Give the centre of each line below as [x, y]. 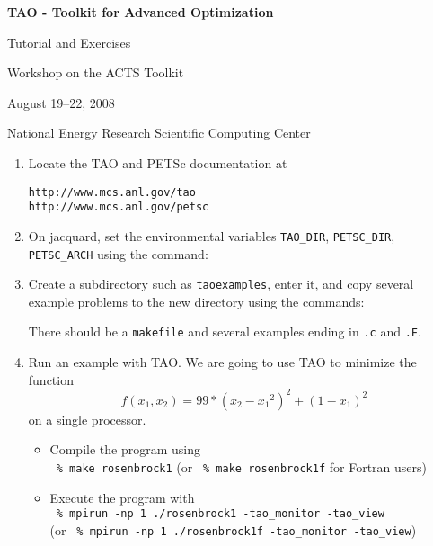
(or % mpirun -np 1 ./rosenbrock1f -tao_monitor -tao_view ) [233, 529]
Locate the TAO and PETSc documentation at [158, 162]
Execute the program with [122, 497]
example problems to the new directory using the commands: [196, 301]
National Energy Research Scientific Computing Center [159, 133]
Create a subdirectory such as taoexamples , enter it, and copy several [221, 284]
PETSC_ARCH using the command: [118, 253]
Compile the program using [125, 449]
